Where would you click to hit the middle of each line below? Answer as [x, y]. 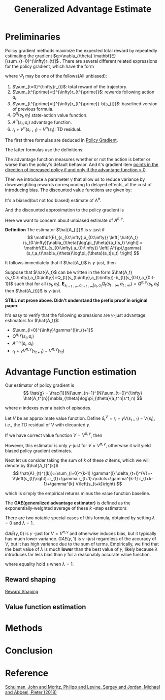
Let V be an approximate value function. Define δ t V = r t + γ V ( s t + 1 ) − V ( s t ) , [80, 418]
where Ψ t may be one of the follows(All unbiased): [56, 76]
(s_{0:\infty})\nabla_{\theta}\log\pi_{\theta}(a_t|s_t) [74, 243]
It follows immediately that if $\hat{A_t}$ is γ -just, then [61, 263]
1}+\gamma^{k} [59, 484]
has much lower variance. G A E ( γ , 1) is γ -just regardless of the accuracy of [81, 538]
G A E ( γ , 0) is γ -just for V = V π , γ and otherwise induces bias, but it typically [81, 533]
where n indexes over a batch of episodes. [48, 408]
